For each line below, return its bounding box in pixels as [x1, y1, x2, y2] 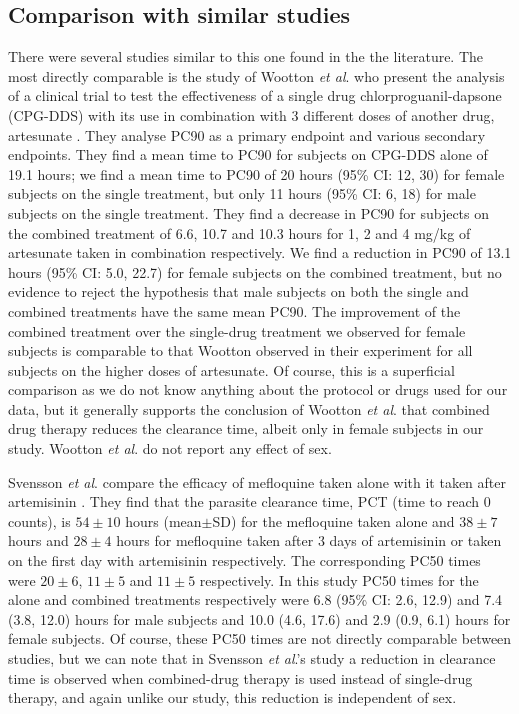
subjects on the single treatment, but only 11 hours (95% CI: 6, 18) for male [8, 183, 476, 204]
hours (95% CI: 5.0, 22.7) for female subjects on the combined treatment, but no [8, 261, 502, 282]
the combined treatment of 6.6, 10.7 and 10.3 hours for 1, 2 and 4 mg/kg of [8, 222, 471, 243]
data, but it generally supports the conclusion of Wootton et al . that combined [8, 398, 490, 419]
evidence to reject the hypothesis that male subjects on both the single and [8, 281, 469, 302]
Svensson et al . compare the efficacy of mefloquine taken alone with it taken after [8, 471, 506, 492]
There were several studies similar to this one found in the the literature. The [8, 46, 484, 67]
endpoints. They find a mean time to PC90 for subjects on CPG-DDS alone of [8, 144, 488, 165]
